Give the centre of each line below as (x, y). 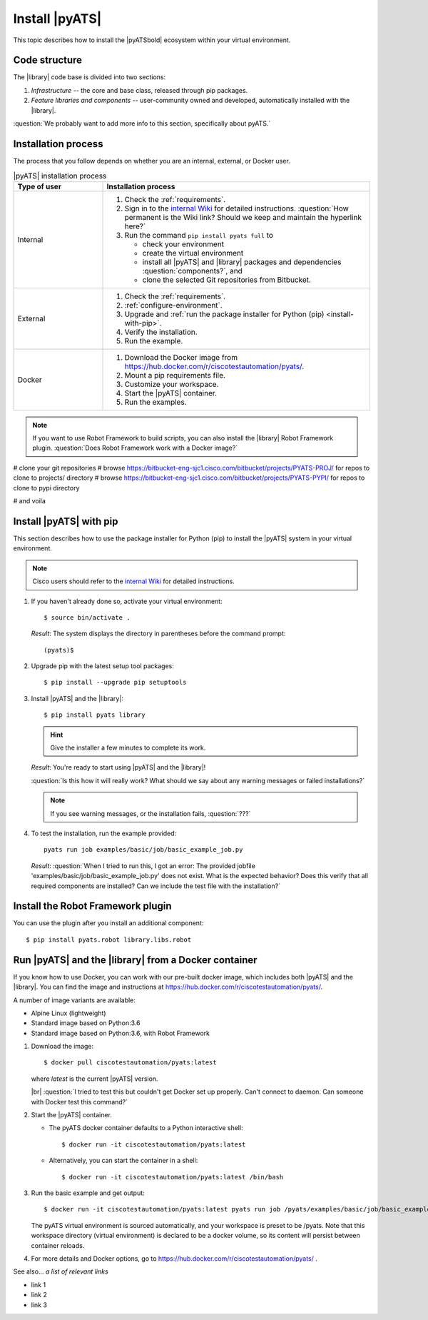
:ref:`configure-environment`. (173, 305)
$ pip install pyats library (95, 715)
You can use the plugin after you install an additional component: (108, 923)
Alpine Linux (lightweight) (68, 1013)
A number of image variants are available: (74, 1000)
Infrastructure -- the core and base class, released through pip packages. (139, 90)
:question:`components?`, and (192, 271)
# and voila (30, 501)
